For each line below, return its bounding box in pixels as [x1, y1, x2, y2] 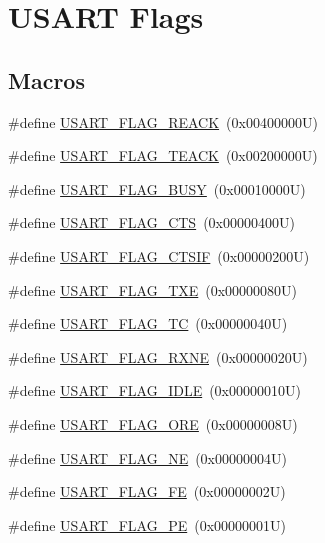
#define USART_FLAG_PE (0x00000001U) [8, 514, 286, 535]
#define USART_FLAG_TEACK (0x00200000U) [8, 145, 318, 166]
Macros [8, 64, 85, 95]
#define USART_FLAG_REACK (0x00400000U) [8, 111, 318, 132]
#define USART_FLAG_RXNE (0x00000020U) [8, 346, 308, 367]
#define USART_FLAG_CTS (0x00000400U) [8, 212, 295, 233]
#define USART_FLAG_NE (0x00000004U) [8, 447, 287, 468]
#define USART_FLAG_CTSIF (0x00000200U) [8, 245, 310, 266]
